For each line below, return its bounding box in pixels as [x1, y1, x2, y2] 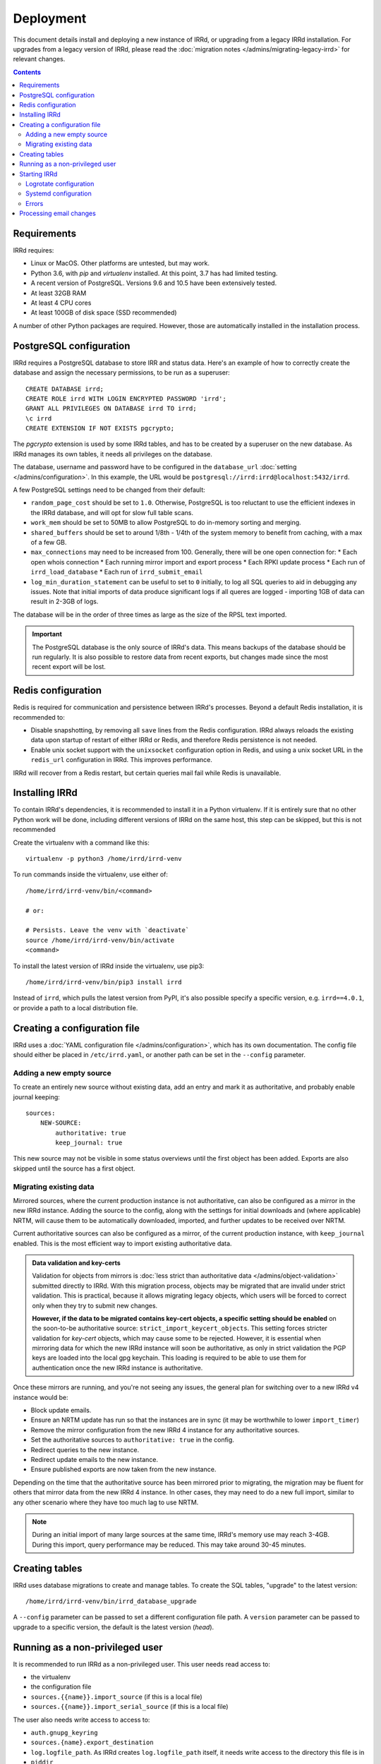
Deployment [13, 11, 87, 26]
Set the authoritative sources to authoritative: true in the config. [30, 1436, 234, 1444]
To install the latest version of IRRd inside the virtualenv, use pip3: [13, 962, 205, 970]
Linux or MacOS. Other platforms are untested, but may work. [30, 259, 210, 267]
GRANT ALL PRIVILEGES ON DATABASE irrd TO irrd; [25, 404, 197, 413]
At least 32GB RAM [30, 289, 87, 297]
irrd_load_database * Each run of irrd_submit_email [30, 568, 203, 576]
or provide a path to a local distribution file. [13, 1003, 138, 1012]
